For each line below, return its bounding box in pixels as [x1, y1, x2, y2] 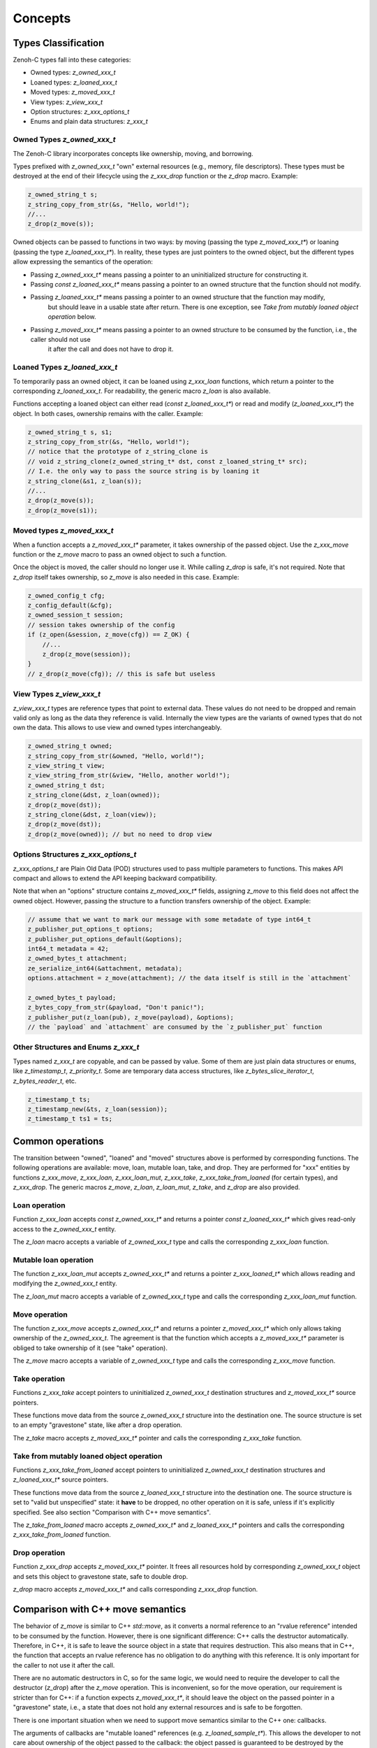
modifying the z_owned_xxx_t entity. [13, 1280, 118, 1288]
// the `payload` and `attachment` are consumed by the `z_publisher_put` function [27, 1023, 323, 1031]
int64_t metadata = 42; [27, 945, 110, 952]
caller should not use [30, 335, 91, 343]
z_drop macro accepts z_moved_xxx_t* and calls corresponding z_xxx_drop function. [13, 1585, 258, 1593]
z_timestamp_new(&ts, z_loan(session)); [27, 1105, 168, 1113]
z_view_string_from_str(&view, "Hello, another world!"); [27, 771, 230, 780]
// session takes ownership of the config [27, 621, 175, 629]
